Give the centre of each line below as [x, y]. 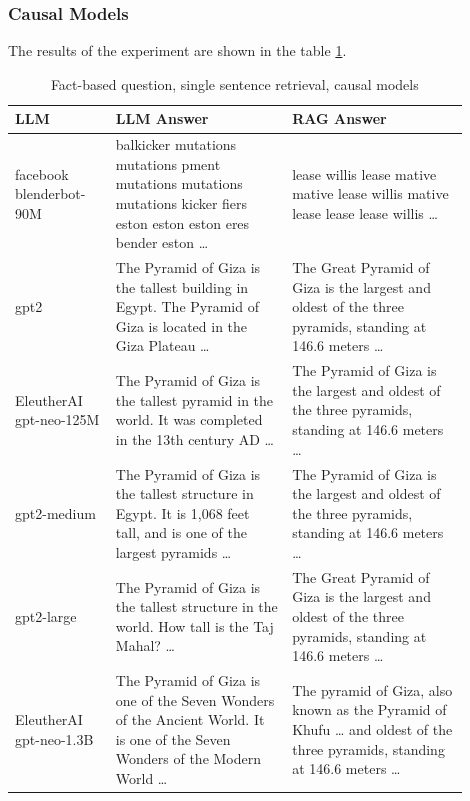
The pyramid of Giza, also [372, 689]
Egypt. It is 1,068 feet [182, 512]
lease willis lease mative [364, 173]
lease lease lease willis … [365, 212]
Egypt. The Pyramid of [187, 306]
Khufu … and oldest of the [372, 728]
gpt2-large [46, 615]
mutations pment [168, 163]
